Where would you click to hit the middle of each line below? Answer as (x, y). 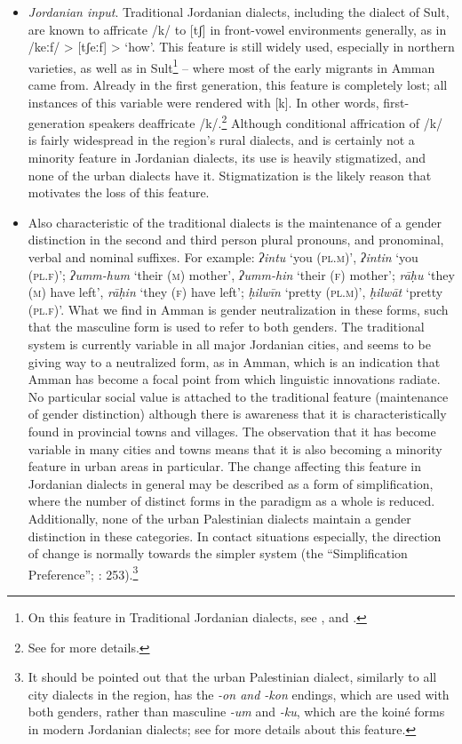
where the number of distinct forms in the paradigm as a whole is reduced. (231, 501)
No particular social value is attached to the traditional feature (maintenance (238, 396)
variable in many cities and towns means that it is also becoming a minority (235, 448)
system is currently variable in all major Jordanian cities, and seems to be (229, 344)
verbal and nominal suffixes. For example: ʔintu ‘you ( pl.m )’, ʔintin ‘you (223, 257)
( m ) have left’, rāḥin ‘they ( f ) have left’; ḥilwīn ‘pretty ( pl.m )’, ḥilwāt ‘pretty (235, 292)
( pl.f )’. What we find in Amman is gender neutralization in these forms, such (238, 309)
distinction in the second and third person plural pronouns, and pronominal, (236, 240)
